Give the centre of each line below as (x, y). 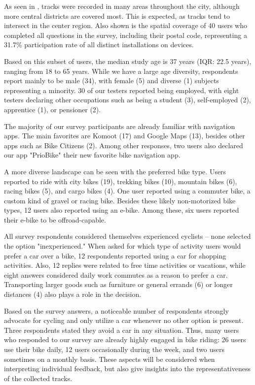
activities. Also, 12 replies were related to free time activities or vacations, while (125, 265)
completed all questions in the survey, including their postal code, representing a (126, 35)
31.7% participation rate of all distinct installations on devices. (99, 45)
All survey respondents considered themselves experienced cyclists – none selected (127, 236)
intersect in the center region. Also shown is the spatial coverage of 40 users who (126, 25)
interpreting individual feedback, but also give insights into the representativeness (127, 369)
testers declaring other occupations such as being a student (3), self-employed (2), (127, 100)
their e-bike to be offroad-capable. (55, 219)
